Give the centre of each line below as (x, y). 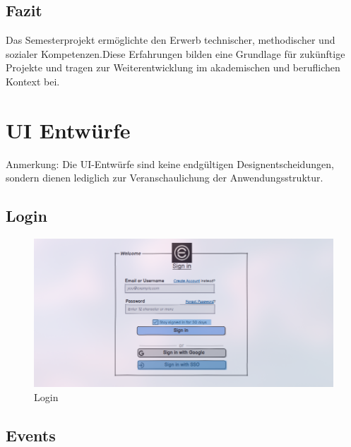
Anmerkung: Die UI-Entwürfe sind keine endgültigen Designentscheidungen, (170, 163)
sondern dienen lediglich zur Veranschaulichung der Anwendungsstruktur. (165, 178)
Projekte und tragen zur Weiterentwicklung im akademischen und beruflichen (173, 67)
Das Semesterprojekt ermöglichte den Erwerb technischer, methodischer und (171, 40)
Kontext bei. (33, 81)
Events (31, 435)
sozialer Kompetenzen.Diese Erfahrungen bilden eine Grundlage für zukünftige (175, 53)
